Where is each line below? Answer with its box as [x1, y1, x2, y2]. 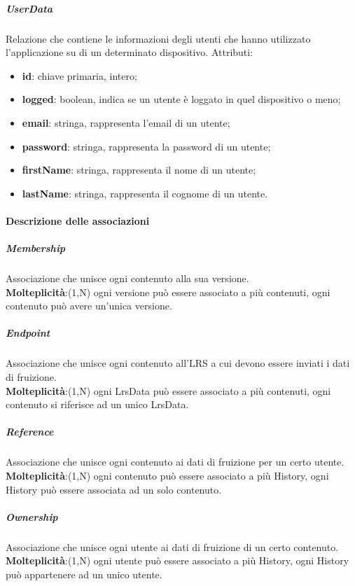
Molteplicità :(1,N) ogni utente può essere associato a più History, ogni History [6, 553, 349, 568]
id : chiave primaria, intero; [22, 68, 137, 83]
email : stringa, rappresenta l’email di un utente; [22, 115, 230, 130]
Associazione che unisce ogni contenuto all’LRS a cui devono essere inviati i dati [6, 356, 350, 370]
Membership [6, 241, 66, 256]
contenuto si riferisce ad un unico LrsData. [6, 397, 189, 412]
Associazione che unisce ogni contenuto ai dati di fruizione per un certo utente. [6, 454, 344, 469]
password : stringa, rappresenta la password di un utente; [22, 139, 271, 153]
